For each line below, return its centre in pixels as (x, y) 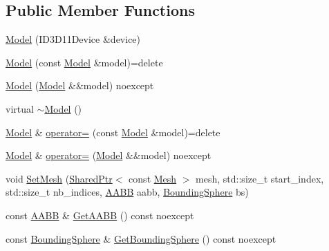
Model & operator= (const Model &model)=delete (113, 132)
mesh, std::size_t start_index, (260, 178)
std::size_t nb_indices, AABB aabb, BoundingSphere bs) (127, 192)
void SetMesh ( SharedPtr (59, 178)
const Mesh (153, 178)
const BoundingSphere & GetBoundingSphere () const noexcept (141, 238)
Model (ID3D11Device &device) (73, 39)
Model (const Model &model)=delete (84, 62)
